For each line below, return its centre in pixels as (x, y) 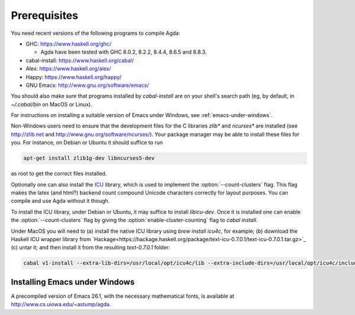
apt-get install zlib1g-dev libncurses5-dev (89, 158)
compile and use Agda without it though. (60, 201)
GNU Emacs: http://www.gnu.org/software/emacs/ (87, 85)
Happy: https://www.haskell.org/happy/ (73, 77)
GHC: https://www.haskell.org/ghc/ (69, 44)
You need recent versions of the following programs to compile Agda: (96, 33)
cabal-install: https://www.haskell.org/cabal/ (80, 60)
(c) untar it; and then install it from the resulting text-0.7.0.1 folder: (91, 248)
